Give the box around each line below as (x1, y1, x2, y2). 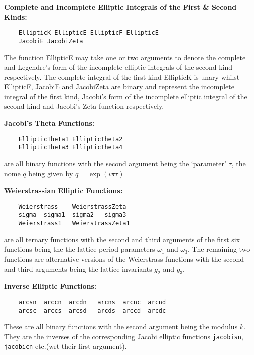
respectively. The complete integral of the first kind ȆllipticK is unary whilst (4, 71, 240, 82)
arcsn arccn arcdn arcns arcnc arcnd (18, 298, 166, 306)
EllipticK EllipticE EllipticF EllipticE (18, 29, 159, 37)
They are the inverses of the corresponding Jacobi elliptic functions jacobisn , (4, 331, 243, 341)
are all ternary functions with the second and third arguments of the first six (4, 234, 240, 244)
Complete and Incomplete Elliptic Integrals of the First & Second (4, 2, 237, 12)
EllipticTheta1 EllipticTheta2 (18, 135, 123, 143)
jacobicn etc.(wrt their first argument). (4, 341, 127, 351)
